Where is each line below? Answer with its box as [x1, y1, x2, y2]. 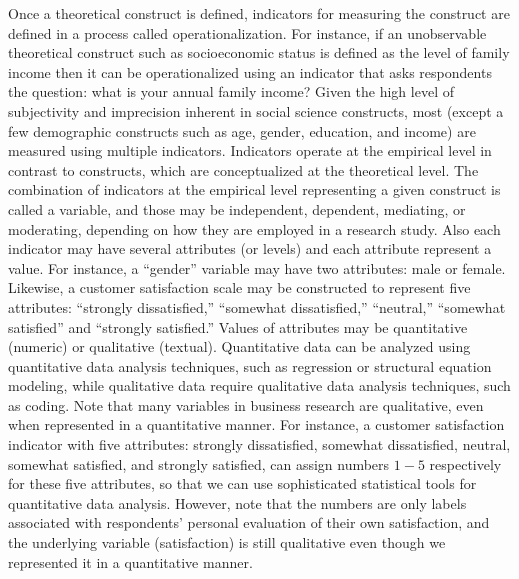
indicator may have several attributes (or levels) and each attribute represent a [8, 238, 492, 259]
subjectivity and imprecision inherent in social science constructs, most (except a [8, 100, 504, 121]
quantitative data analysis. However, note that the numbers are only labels [8, 492, 467, 513]
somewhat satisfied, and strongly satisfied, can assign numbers [8, 453, 390, 474]
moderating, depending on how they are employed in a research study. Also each [8, 218, 501, 239]
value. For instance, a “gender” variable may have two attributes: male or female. [8, 257, 506, 278]
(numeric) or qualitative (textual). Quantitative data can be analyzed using [8, 336, 471, 357]
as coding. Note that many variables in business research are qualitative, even [8, 394, 484, 415]
